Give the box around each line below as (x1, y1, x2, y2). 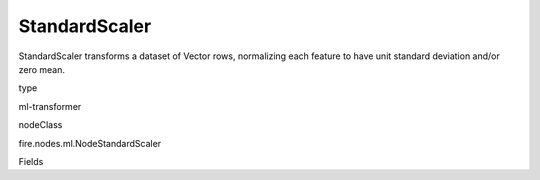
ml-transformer (18, 100, 82, 112)
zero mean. (18, 63, 65, 75)
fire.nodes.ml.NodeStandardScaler (18, 137, 162, 149)
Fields (18, 155, 44, 167)
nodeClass (18, 119, 63, 131)
